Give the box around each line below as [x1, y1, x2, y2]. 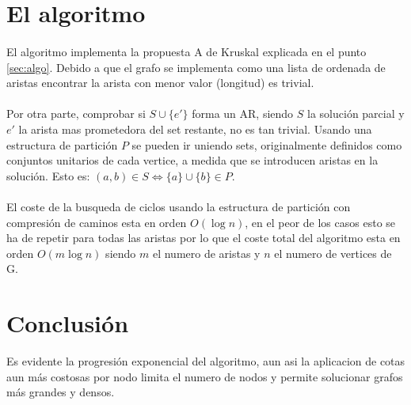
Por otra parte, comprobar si [6, 105, 146, 122]
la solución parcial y [307, 105, 405, 122]
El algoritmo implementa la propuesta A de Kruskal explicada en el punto [6, 43, 367, 59]
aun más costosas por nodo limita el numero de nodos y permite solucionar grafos [6, 368, 403, 384]
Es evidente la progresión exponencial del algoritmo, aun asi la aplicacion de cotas [6, 353, 405, 369]
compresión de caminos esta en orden [6, 214, 187, 230]
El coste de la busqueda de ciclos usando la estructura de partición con [6, 198, 351, 214]
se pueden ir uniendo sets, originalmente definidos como [131, 136, 402, 153]
